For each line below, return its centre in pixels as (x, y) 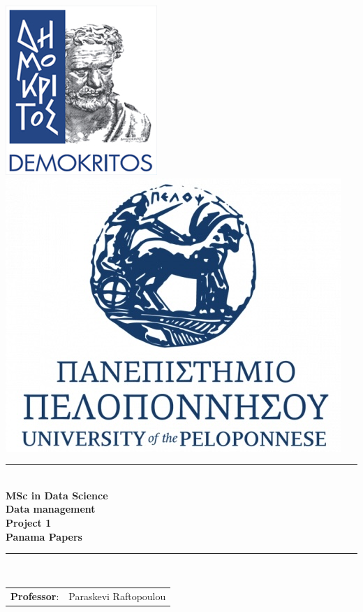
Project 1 (29, 522)
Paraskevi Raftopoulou (117, 596)
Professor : (35, 596)
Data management (51, 509)
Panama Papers (44, 536)
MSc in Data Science (57, 495)
